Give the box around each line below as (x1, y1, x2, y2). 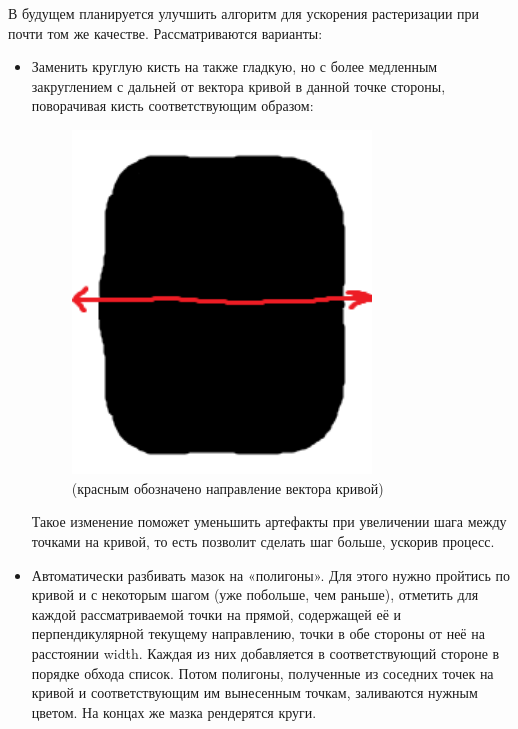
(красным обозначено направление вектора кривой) (71, 477, 384, 498)
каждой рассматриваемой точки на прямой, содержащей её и (31, 603, 401, 624)
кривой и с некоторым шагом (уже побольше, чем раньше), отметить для (31, 584, 479, 605)
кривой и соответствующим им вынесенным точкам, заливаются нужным (31, 682, 478, 703)
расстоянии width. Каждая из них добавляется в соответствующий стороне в (31, 642, 500, 663)
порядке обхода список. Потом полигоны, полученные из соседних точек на (31, 662, 494, 683)
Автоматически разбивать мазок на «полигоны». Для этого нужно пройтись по (31, 564, 511, 585)
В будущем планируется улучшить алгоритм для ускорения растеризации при (8, 3, 480, 23)
